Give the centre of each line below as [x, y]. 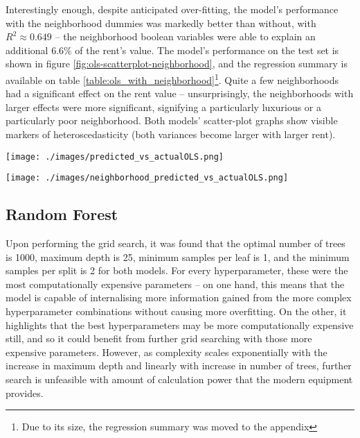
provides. [25, 393]
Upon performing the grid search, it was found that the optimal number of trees [175, 243]
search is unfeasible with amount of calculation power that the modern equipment [179, 379]
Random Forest [62, 214]
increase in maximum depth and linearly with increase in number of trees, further [179, 365]
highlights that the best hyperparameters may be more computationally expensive [180, 325]
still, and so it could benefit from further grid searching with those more [159, 338]
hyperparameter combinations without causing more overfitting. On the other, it [176, 311]
